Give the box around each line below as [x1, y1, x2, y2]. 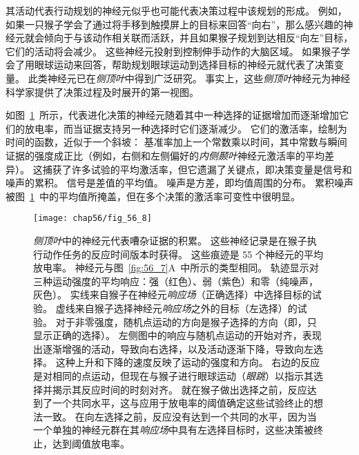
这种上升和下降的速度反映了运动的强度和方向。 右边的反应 [55, 355, 320, 369]
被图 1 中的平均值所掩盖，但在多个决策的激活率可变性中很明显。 [6, 188, 300, 203]
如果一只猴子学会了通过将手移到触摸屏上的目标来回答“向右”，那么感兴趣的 [6, 17, 344, 31]
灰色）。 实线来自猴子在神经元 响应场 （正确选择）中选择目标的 [33, 287, 312, 302]
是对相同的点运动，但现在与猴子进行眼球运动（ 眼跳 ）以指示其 [33, 368, 313, 383]
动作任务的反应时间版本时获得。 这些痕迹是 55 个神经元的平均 [42, 246, 323, 261]
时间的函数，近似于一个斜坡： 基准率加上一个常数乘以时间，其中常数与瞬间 [6, 135, 347, 149]
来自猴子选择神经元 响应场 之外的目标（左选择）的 [75, 300, 298, 315]
